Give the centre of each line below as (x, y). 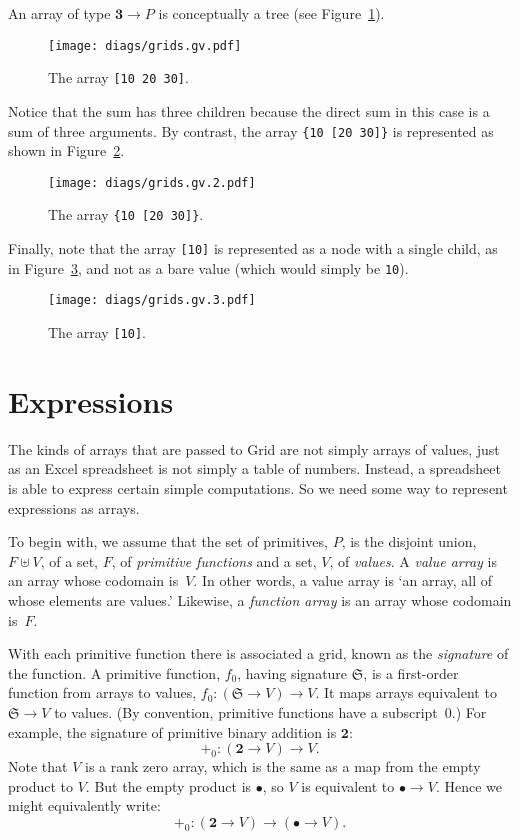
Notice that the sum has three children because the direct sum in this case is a (249, 110)
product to (41, 785)
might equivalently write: (84, 805)
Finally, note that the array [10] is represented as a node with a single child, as (253, 248)
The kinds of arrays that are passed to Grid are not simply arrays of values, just (254, 448)
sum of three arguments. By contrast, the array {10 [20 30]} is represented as (251, 130)
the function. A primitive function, (114, 672)
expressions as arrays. (74, 507)
